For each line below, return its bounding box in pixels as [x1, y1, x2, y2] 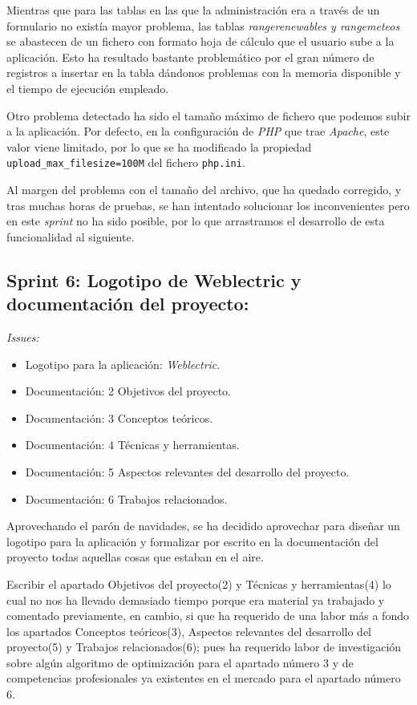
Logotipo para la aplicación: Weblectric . [25, 355, 221, 372]
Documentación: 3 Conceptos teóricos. [25, 409, 213, 426]
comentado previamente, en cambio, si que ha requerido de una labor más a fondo [6, 607, 409, 624]
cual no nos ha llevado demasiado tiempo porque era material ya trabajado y [6, 591, 385, 608]
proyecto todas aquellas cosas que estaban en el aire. [6, 549, 264, 565]
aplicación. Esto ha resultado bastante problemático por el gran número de [6, 48, 374, 65]
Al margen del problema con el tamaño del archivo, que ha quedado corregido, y [6, 181, 402, 197]
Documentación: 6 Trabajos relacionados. [25, 490, 228, 507]
